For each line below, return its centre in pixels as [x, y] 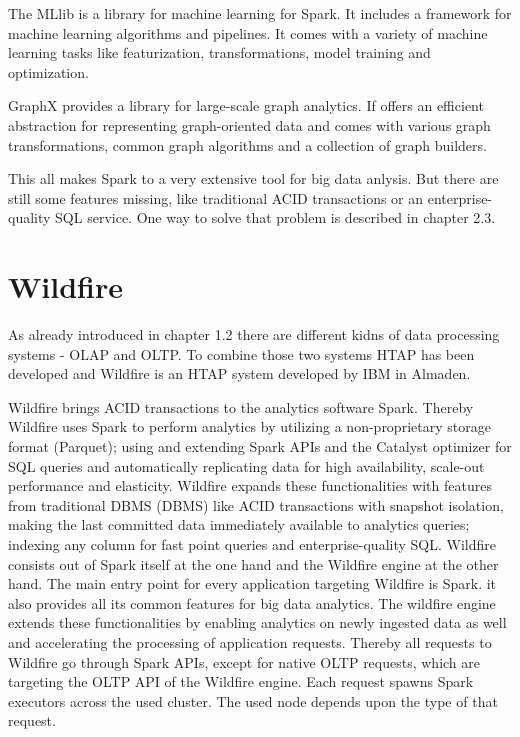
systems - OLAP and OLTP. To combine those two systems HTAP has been [241, 353]
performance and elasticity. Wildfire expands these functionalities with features [250, 485]
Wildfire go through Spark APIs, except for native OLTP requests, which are [244, 661]
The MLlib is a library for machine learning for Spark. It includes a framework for [260, 13]
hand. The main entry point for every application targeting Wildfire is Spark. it [252, 583]
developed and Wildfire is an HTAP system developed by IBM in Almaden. [239, 373]
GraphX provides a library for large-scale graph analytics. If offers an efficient [246, 105]
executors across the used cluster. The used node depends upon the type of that [253, 700]
